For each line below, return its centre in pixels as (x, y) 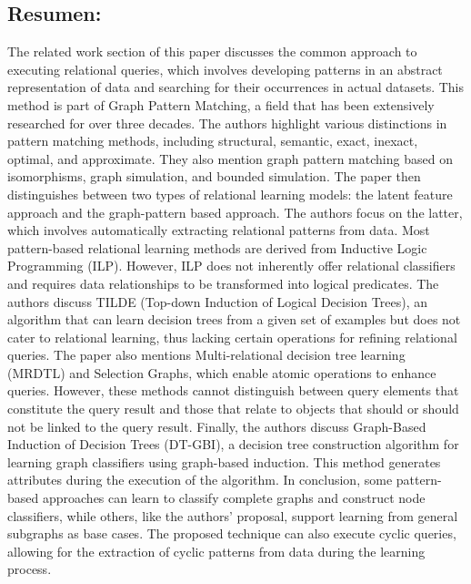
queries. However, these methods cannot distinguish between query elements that (233, 390)
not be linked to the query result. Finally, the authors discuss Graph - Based (217, 426)
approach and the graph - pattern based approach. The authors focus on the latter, (235, 212)
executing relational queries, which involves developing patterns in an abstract (225, 69)
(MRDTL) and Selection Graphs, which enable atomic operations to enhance (222, 372)
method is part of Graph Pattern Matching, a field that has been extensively (221, 104)
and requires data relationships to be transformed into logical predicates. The (223, 283)
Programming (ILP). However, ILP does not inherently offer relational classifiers (231, 266)
